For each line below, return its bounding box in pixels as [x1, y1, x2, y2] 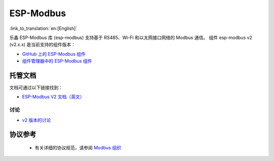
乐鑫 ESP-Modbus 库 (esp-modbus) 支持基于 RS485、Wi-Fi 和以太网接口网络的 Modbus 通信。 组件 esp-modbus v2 [9, 34, 253, 41]
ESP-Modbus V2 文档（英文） [22, 94, 85, 100]
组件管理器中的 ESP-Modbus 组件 [22, 58, 92, 64]
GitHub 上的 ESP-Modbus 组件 [22, 51, 86, 57]
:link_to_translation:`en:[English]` [9, 25, 78, 31]
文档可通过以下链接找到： [9, 85, 63, 91]
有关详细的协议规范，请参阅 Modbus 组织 [35, 144, 121, 150]
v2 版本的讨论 [22, 117, 51, 123]
